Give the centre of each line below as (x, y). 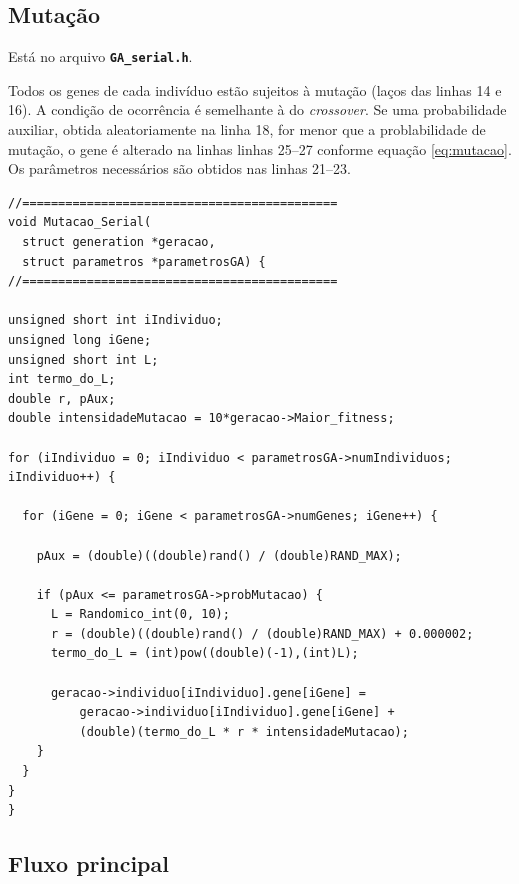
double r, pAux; (62, 398)
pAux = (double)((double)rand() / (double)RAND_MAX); (219, 555)
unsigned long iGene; (80, 339)
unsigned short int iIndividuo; (115, 320)
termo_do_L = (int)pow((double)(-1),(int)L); (204, 653)
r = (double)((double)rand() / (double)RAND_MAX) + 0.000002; (262, 633)
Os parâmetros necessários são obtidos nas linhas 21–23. (179, 168)
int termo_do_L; (62, 379)
